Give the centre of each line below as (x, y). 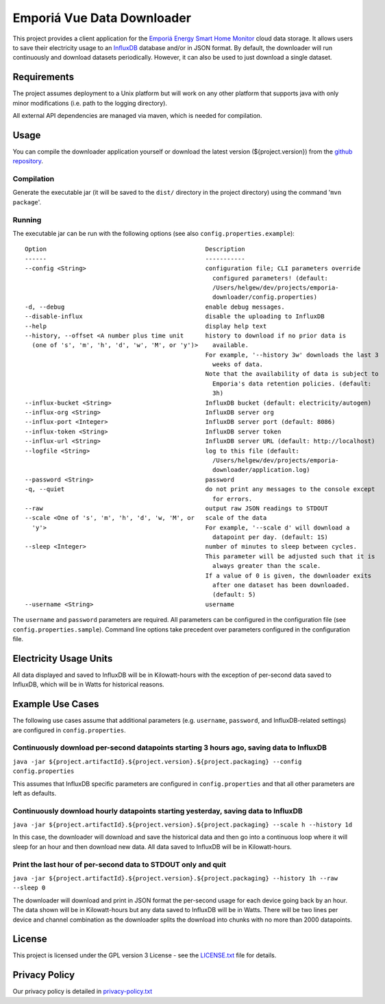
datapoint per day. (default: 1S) (271, 537)
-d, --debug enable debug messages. (155, 307)
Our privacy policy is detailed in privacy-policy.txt (83, 992)
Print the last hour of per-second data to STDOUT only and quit (119, 864)
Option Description (135, 249)
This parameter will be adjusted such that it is (290, 556)
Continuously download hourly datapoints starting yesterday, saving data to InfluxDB (158, 811)
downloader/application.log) (261, 470)
